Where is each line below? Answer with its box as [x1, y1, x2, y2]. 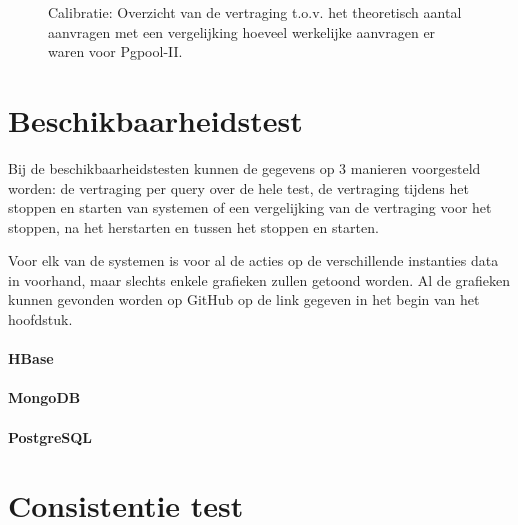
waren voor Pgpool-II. [48, 41, 183, 62]
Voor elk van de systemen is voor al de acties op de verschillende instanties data [8, 250, 499, 271]
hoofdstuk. [8, 309, 73, 330]
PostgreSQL [8, 426, 93, 447]
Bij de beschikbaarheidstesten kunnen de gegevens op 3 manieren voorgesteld [8, 157, 481, 178]
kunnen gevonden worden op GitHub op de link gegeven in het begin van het [8, 289, 480, 310]
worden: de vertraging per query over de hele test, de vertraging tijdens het [8, 177, 469, 198]
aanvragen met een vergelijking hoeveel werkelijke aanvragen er [48, 21, 436, 42]
